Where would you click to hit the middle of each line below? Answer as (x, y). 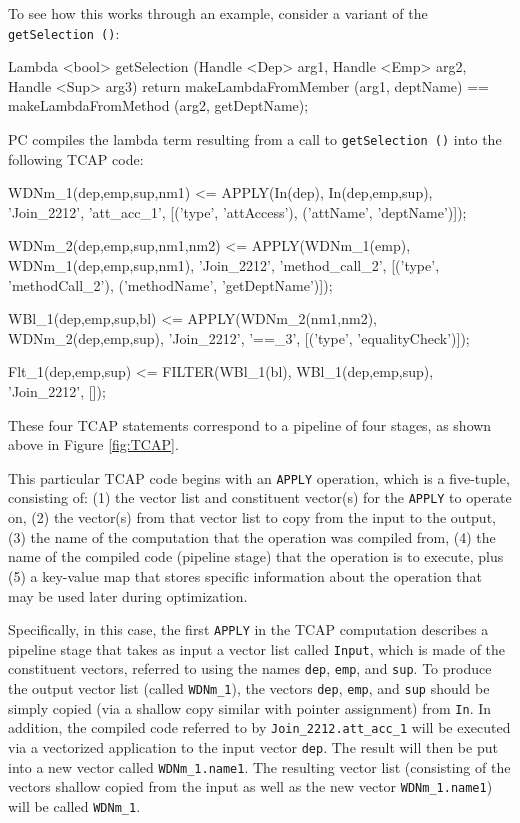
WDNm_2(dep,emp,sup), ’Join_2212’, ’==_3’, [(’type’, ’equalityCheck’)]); (239, 337)
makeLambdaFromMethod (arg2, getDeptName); (158, 105)
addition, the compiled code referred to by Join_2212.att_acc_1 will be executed (259, 727)
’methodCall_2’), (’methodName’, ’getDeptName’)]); (170, 284)
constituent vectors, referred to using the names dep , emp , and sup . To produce (250, 668)
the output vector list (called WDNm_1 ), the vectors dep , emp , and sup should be (249, 688)
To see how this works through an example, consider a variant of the (218, 13)
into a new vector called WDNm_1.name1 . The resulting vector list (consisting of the (259, 766)
